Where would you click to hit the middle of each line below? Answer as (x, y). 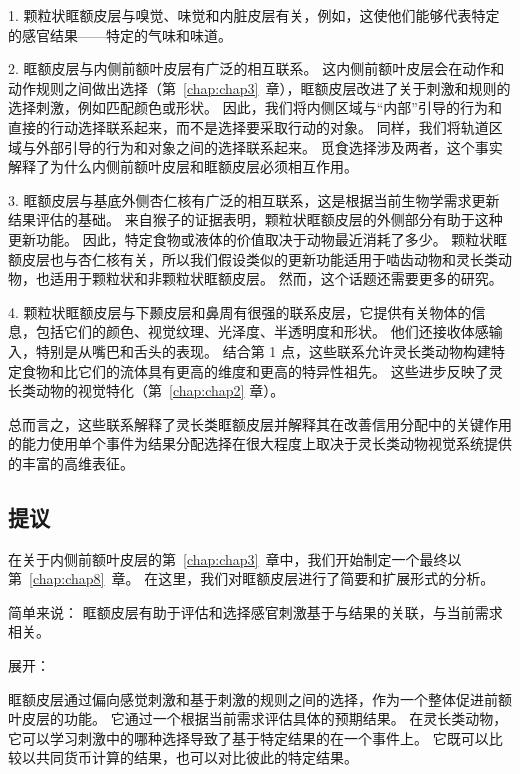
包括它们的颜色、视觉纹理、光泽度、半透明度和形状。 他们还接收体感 (262, 331)
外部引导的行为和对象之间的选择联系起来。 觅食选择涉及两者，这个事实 (269, 146)
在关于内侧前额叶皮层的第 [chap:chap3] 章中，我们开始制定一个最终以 (235, 558)
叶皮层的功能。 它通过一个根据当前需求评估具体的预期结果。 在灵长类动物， (258, 718)
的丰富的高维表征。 (71, 462)
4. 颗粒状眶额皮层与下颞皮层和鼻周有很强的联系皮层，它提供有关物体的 (240, 311)
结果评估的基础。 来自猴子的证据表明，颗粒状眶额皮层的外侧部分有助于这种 (255, 219)
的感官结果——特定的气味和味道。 (120, 34)
